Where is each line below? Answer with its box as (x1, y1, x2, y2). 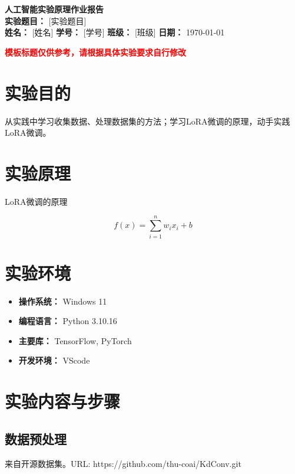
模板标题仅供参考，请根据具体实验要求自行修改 (5, 45, 186, 58)
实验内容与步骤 (5, 389, 121, 413)
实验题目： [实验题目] (5, 14, 87, 27)
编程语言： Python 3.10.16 (18, 315, 117, 327)
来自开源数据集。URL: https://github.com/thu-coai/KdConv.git (5, 457, 241, 469)
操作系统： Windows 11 (18, 295, 107, 307)
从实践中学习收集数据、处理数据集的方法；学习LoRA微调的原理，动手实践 (5, 115, 290, 127)
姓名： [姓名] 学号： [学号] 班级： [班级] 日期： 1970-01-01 (5, 26, 225, 38)
